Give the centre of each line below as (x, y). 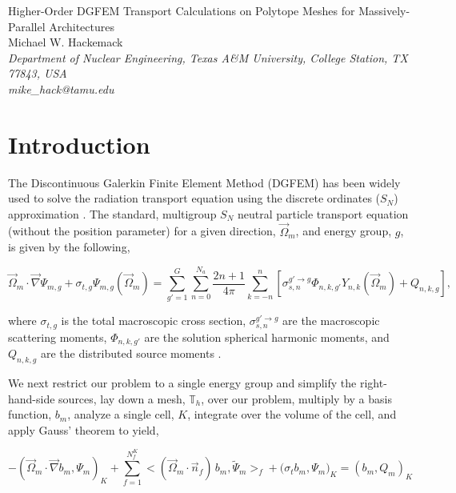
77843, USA (38, 73)
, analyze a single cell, (121, 414)
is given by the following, (69, 247)
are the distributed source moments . (131, 353)
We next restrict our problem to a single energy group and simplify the (182, 383)
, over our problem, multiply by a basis (296, 398)
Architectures (82, 26)
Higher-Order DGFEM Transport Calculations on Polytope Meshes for (182, 10)
